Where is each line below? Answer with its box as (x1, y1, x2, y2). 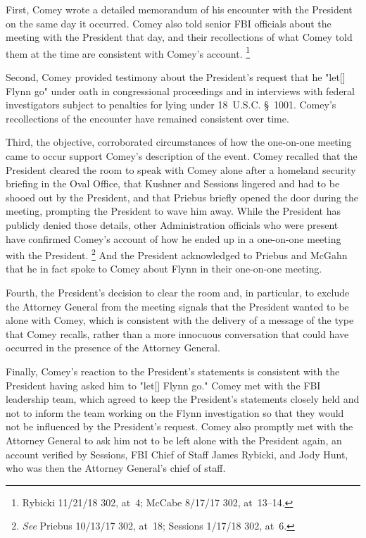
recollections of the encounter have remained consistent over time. (6, 111, 289, 125)
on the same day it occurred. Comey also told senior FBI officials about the (6, 15, 332, 30)
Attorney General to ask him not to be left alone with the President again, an (6, 432, 342, 447)
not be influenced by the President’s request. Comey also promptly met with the (6, 419, 353, 434)
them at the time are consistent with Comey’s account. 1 (6, 44, 251, 61)
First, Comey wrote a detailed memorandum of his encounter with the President (6, 2, 353, 16)
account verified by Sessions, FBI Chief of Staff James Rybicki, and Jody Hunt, (6, 446, 348, 461)
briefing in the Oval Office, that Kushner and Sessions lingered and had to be (6, 176, 340, 191)
